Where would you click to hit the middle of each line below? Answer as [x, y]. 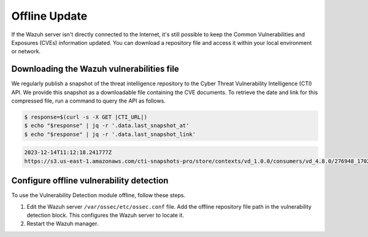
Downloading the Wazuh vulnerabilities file [95, 69]
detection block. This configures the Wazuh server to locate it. [105, 216]
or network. [26, 52]
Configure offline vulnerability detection [90, 181]
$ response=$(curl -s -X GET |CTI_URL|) [86, 117]
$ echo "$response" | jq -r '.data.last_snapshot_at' [107, 126]
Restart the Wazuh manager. [63, 223]
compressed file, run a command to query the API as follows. [88, 101]
